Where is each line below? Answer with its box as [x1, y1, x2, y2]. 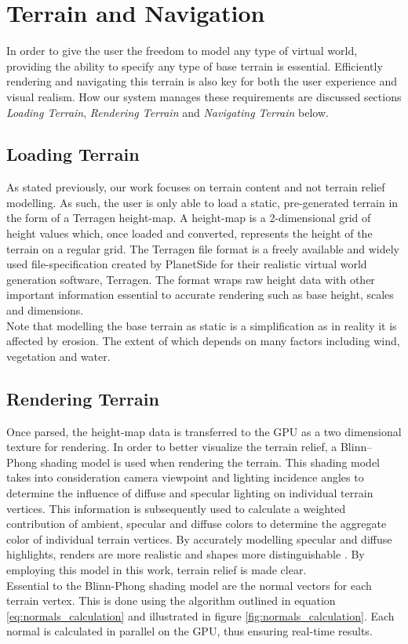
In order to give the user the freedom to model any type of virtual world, [6, 42, 358, 59]
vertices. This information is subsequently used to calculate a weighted [6, 500, 346, 516]
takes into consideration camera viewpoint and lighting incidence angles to [6, 469, 364, 486]
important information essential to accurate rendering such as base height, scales [6, 286, 394, 303]
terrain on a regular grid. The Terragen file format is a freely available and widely [6, 240, 399, 257]
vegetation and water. [6, 347, 111, 364]
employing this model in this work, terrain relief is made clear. [6, 561, 307, 577]
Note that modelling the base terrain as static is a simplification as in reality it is [6, 317, 397, 333]
